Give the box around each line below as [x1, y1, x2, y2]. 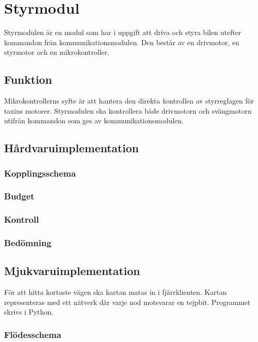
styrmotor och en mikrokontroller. [4, 47, 110, 57]
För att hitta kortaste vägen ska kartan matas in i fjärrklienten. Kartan [4, 287, 227, 297]
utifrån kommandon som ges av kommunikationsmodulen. [4, 115, 184, 126]
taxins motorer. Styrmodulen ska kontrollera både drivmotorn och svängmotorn [4, 105, 252, 116]
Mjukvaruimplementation [4, 263, 140, 279]
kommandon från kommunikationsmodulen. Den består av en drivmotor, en [4, 37, 239, 47]
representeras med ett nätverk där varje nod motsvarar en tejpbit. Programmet [4, 296, 250, 307]
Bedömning [4, 236, 52, 249]
